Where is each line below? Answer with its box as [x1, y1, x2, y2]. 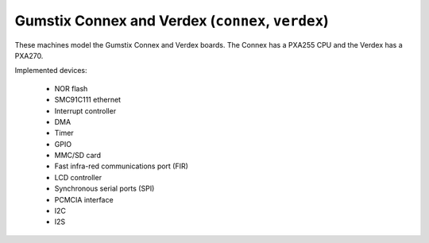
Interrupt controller [54, 106, 117, 115]
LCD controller [54, 172, 102, 182]
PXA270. [14, 51, 44, 60]
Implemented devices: [14, 66, 87, 75]
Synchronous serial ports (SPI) [54, 183, 155, 194]
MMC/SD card [54, 151, 102, 160]
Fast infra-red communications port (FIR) [54, 161, 188, 171]
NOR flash [54, 83, 88, 93]
